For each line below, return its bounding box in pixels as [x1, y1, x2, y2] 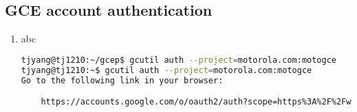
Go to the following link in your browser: [21, 75, 224, 85]
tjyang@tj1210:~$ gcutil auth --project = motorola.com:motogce [21, 65, 312, 75]
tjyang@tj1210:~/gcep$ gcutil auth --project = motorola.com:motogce [21, 55, 337, 65]
